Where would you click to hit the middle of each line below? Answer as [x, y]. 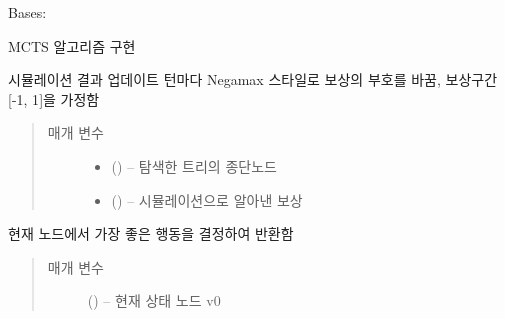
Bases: [27, 12]
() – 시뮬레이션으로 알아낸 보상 [207, 199]
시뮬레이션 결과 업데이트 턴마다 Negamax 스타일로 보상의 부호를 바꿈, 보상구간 [253, 79]
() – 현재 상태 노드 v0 [154, 300]
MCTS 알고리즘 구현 [72, 45]
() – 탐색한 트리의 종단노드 [194, 165]
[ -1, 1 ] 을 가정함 [54, 98]
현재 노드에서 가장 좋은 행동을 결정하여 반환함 [151, 233]
